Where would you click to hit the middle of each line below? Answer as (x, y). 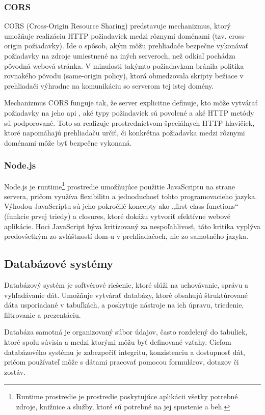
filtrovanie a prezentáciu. (43, 314)
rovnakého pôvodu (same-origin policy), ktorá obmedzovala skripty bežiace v (124, 76)
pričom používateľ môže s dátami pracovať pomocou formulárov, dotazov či (122, 362)
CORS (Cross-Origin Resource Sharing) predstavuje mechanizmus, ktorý (117, 26)
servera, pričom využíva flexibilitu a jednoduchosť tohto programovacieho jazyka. (131, 196)
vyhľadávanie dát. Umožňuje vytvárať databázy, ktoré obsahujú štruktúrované (126, 295)
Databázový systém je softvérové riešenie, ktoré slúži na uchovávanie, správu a (126, 284)
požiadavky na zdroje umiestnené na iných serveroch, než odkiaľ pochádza (120, 56)
